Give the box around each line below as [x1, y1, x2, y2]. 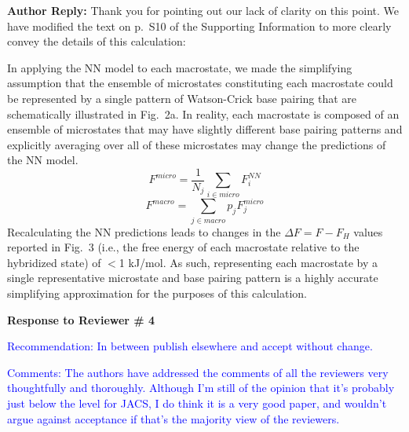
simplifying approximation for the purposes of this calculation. [7, 284, 307, 301]
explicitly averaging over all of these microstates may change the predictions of [7, 136, 386, 152]
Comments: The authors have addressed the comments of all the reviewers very [7, 364, 389, 380]
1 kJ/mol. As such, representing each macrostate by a [119, 254, 378, 270]
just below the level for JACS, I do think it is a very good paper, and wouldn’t [7, 394, 387, 411]
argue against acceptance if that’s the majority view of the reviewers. [7, 410, 340, 427]
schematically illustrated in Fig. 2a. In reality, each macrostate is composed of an [7, 105, 400, 122]
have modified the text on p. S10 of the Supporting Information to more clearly [7, 17, 392, 34]
